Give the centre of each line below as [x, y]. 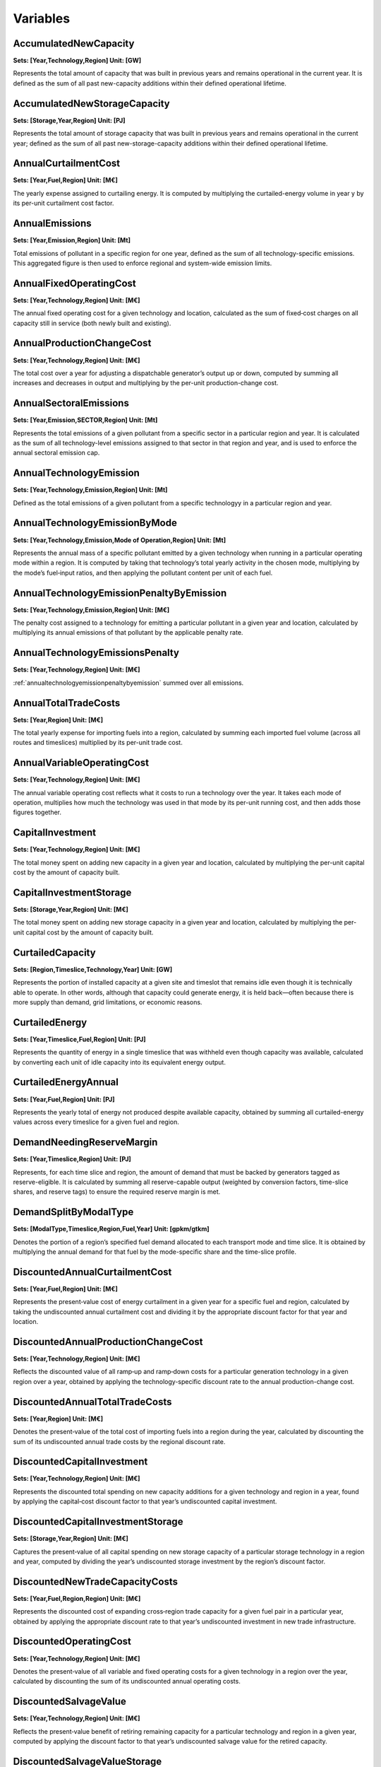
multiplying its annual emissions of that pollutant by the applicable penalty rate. [128, 633]
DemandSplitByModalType [73, 1212]
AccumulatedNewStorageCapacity [91, 104]
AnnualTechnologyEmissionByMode [95, 523]
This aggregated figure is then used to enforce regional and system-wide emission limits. [143, 263]
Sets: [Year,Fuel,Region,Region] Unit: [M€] [77, 1598]
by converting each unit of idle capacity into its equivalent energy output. [119, 1062]
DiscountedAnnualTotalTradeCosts [92, 1402]
